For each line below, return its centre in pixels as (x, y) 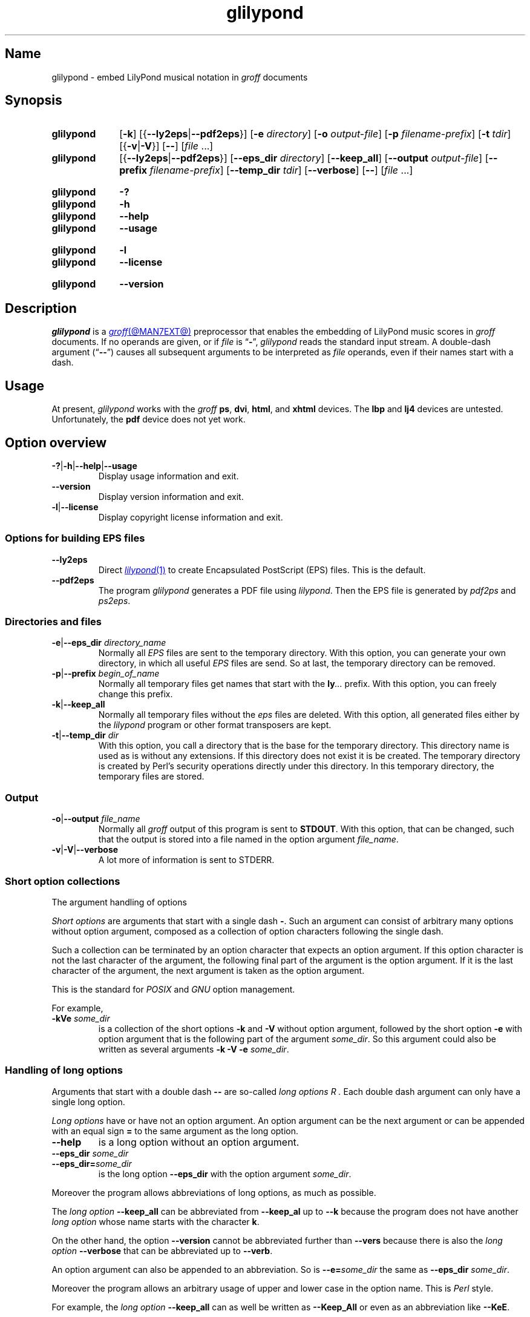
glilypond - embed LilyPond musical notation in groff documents (180, 77)
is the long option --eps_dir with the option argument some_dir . (225, 1174)
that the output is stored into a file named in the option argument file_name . (248, 839)
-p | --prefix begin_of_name (106, 674)
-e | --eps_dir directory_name (109, 643)
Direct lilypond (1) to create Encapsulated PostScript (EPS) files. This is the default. (262, 570)
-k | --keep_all (78, 704)
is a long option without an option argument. (199, 1142)
